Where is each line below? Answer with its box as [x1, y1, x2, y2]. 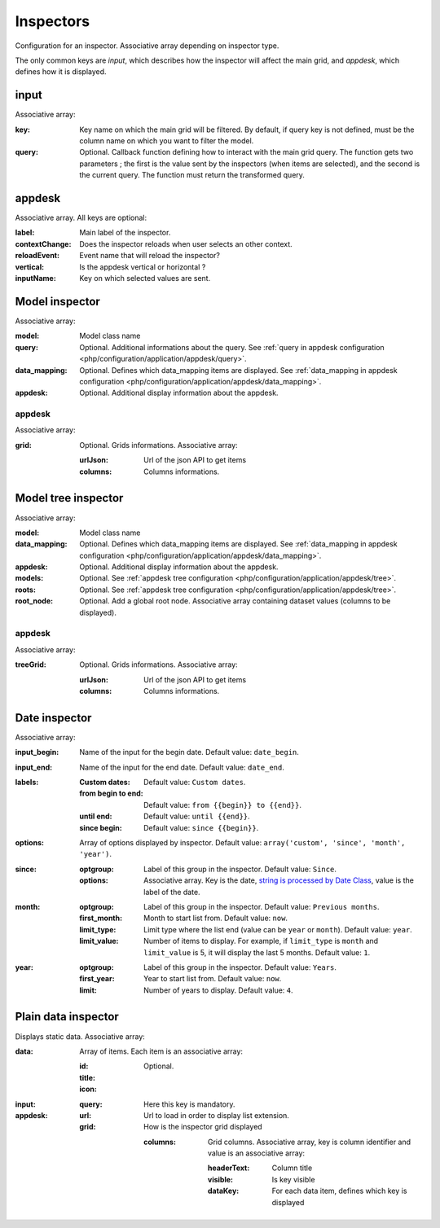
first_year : [79, 974, 115, 984]
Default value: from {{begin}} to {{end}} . [143, 800, 301, 809]
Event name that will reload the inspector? [79, 251, 220, 261]
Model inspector [15, 294, 101, 309]
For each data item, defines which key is [271, 1186, 407, 1196]
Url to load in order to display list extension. [143, 1110, 289, 1120]
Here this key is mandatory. [143, 1099, 235, 1109]
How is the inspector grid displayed [143, 1122, 262, 1132]
